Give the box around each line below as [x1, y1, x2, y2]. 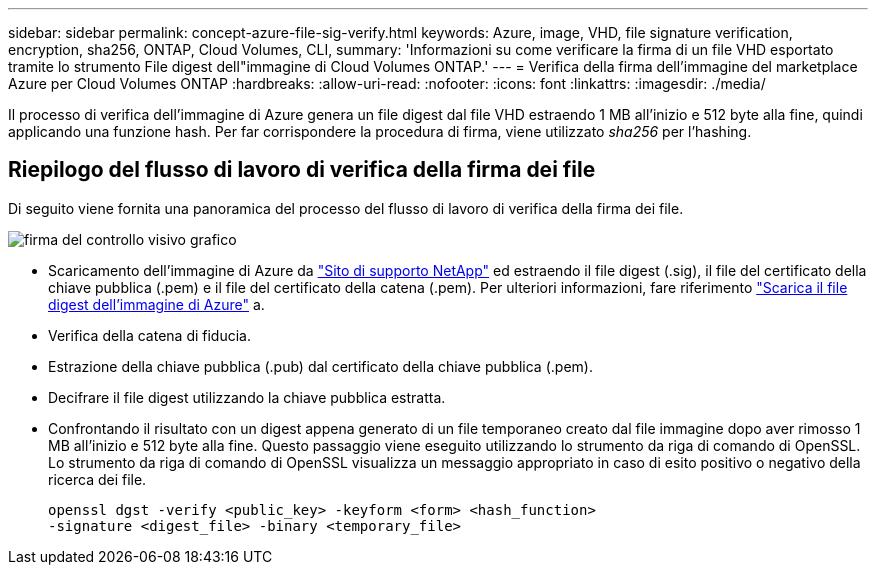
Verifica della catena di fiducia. [48, 326, 252, 344]
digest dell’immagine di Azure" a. [48, 295, 265, 313]
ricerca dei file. [48, 470, 147, 488]
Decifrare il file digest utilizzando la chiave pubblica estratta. [48, 388, 446, 406]
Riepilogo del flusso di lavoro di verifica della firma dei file [8, 157, 596, 183]
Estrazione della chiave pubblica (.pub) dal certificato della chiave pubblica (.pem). [48, 357, 593, 375]
